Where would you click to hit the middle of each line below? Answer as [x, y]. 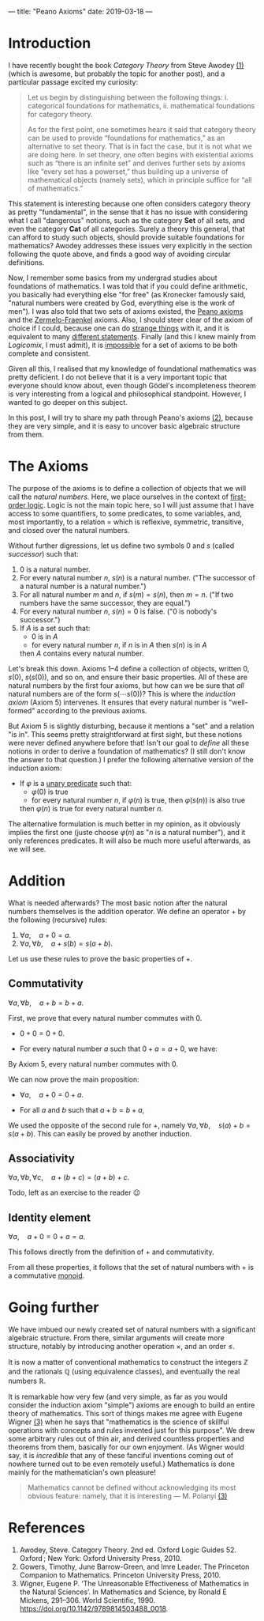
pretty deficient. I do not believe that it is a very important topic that [117, 377]
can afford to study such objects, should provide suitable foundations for [126, 237]
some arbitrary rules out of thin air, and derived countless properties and [126, 1439]
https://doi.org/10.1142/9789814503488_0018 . [94, 1609]
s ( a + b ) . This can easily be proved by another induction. [100, 1133]
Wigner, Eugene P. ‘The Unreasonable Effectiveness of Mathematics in [134, 1584]
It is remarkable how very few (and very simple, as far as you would [118, 1397]
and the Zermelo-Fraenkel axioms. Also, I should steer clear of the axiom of [131, 319]
